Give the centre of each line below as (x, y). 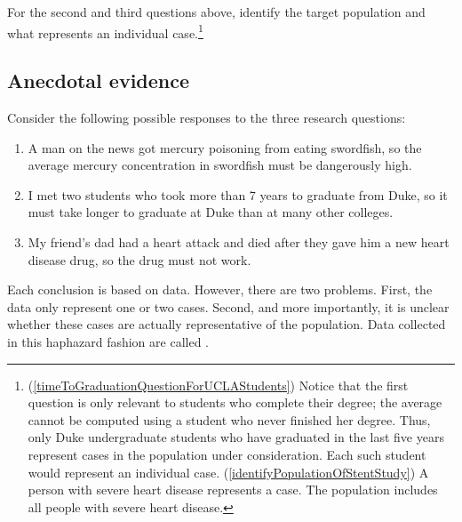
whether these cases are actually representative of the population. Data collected (227, 324)
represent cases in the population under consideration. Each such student (227, 454)
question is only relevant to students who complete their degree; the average (235, 402)
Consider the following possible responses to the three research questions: (207, 118)
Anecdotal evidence (99, 80)
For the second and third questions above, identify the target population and (216, 12)
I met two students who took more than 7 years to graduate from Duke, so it (238, 194)
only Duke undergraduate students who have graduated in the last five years (236, 437)
